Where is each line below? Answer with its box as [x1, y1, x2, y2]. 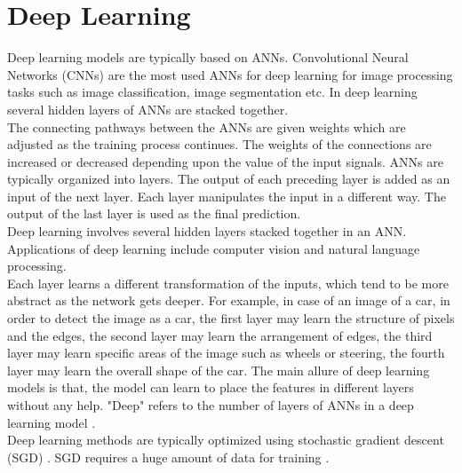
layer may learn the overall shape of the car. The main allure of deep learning [7, 360, 430, 379]
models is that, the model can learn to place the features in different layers [7, 378, 414, 397]
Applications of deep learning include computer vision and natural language [7, 239, 420, 257]
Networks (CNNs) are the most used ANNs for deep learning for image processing [7, 65, 453, 83]
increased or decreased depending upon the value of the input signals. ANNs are [7, 152, 443, 170]
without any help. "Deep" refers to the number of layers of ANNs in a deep [7, 396, 414, 414]
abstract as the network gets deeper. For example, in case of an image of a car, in [7, 291, 450, 310]
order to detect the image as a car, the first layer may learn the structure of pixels [7, 309, 455, 327]
